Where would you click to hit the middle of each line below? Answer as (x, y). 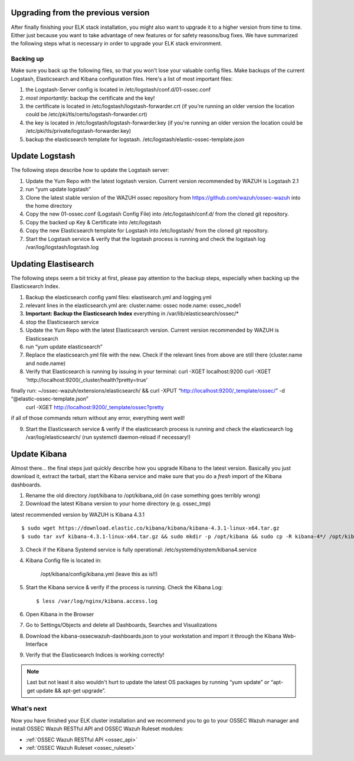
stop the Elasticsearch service (62, 322)
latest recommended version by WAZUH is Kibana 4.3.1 (78, 514)
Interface (37, 644)
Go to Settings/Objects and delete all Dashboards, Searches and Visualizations (122, 625)
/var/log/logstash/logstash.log (62, 247)
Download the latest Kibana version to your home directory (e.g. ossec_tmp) (118, 504)
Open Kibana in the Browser (60, 614)
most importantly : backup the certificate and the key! (90, 98)
